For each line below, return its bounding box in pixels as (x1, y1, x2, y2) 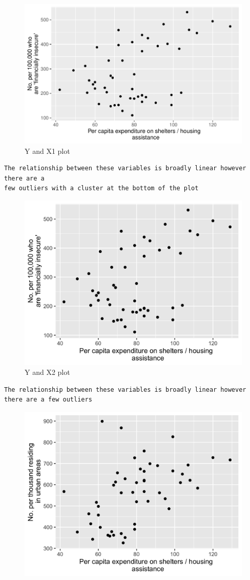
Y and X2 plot (25, 367, 70, 377)
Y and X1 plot (25, 145, 70, 156)
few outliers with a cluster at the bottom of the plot (4, 185, 199, 192)
